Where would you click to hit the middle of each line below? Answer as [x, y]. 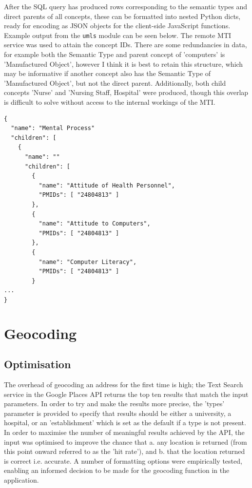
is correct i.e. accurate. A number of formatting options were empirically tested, [123, 460]
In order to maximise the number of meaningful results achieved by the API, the [124, 432]
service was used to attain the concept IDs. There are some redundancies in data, [126, 45]
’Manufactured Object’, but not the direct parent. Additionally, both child [115, 83]
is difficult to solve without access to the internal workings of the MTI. [110, 102]
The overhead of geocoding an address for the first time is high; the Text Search [124, 385]
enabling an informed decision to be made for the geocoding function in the [117, 470]
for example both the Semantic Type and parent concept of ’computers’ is [115, 54]
